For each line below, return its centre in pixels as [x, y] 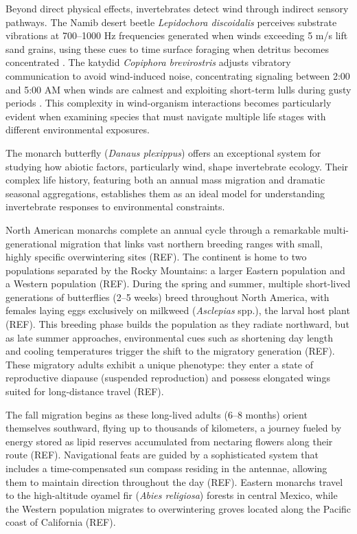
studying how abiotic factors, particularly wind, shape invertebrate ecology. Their [177, 166]
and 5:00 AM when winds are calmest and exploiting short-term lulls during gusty [178, 89]
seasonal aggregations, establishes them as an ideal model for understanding [165, 193]
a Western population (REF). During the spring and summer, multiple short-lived [178, 283]
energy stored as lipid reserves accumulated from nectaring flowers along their [169, 441]
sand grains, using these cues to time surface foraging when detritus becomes [167, 48]
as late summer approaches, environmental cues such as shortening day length [170, 337]
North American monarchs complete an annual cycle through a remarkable [163, 229]
